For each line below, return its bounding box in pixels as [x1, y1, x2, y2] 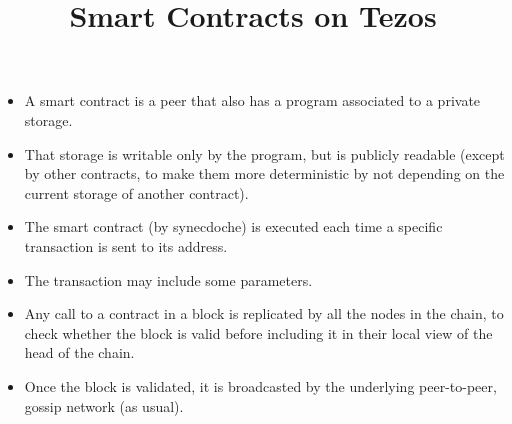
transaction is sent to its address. [24, 235, 228, 256]
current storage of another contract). [24, 182, 249, 203]
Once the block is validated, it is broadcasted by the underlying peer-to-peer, [24, 375, 497, 396]
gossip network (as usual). [24, 395, 184, 416]
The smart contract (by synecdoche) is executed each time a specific [24, 216, 443, 237]
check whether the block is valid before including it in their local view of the [24, 322, 493, 343]
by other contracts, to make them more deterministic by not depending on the [24, 163, 505, 184]
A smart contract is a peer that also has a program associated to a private [24, 90, 481, 111]
